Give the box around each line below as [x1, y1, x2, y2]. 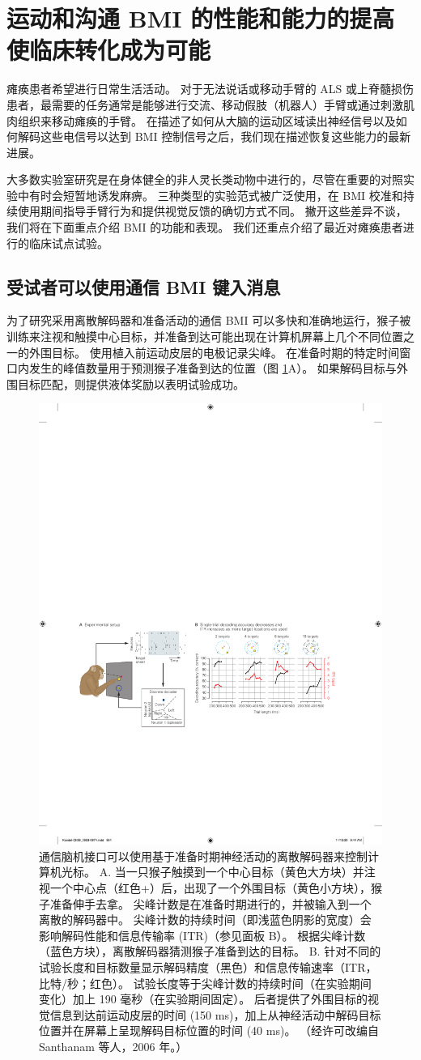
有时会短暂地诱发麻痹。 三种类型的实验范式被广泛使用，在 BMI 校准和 [28, 186, 403, 203]
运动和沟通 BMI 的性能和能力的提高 [6, 2, 395, 35]
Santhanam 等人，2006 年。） [39, 1037, 188, 1054]
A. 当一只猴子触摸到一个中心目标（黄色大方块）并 [99, 863, 364, 880]
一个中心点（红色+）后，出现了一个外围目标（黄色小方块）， [49, 879, 371, 896]
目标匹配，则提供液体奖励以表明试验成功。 [17, 375, 245, 392]
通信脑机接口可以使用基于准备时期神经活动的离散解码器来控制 [39, 847, 368, 864]
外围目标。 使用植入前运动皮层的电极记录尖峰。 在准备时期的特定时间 [28, 343, 400, 360]
